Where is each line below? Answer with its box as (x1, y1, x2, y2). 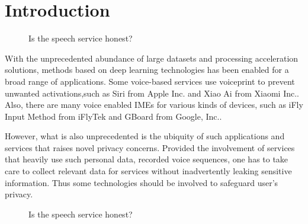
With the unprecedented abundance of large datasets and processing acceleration (5, 52, 299, 64)
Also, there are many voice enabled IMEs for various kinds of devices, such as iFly (5, 98, 303, 111)
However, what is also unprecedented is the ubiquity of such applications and (5, 130, 285, 142)
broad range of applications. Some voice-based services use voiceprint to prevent (5, 75, 295, 87)
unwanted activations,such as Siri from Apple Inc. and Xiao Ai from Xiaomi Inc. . (5, 87, 299, 99)
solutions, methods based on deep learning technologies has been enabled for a (5, 63, 289, 76)
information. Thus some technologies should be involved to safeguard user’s (5, 176, 278, 188)
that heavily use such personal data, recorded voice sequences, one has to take (5, 153, 288, 165)
